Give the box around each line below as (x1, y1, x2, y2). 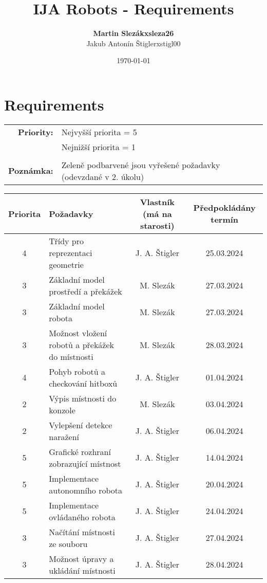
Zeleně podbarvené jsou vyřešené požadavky (61, 158, 220, 171)
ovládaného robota (49, 511, 116, 523)
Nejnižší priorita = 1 (61, 140, 136, 153)
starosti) (140, 219, 175, 231)
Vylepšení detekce (49, 418, 112, 431)
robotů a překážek (49, 338, 115, 351)
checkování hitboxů (49, 377, 118, 389)
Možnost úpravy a (49, 552, 114, 564)
